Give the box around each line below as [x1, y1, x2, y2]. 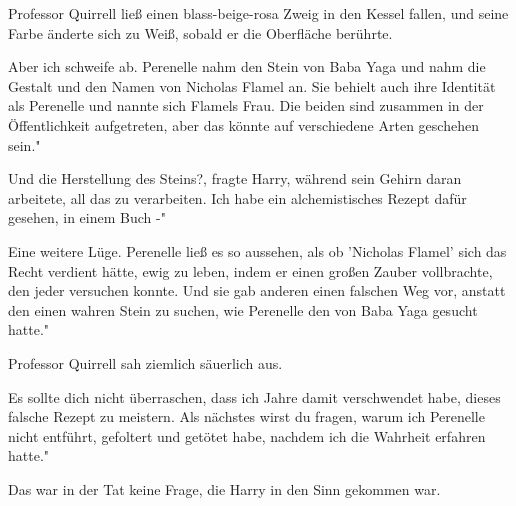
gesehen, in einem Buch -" [8, 207, 166, 228]
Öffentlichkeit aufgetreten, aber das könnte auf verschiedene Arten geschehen [8, 114, 479, 135]
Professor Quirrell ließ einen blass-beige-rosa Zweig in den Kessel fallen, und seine [8, 3, 509, 23]
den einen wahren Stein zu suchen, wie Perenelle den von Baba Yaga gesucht [8, 299, 478, 320]
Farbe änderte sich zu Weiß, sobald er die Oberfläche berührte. [8, 22, 393, 43]
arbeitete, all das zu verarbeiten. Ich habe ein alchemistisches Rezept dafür [8, 187, 467, 208]
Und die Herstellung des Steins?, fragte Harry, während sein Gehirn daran [8, 168, 462, 189]
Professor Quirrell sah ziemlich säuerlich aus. [8, 352, 283, 373]
